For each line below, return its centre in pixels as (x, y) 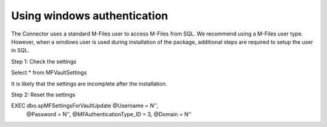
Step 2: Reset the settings (43, 94)
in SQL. (20, 51)
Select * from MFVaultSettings (49, 73)
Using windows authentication (90, 16)
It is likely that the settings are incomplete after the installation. (89, 84)
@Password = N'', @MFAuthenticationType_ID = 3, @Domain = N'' (109, 114)
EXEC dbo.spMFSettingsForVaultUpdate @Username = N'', (85, 106)
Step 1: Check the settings (44, 61)
